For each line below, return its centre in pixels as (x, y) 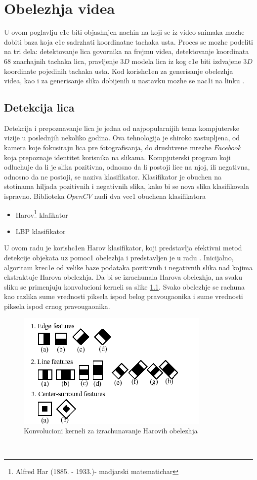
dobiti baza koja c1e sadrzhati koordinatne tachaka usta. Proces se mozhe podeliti (128, 41)
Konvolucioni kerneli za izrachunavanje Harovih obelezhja (111, 431)
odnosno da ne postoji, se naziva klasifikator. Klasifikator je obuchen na (113, 176)
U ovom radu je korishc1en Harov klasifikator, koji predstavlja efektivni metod (123, 248)
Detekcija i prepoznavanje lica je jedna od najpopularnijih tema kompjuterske (122, 128)
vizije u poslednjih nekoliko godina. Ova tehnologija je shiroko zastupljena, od (122, 138)
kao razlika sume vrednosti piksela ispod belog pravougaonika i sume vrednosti (124, 296)
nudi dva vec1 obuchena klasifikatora (150, 196)
